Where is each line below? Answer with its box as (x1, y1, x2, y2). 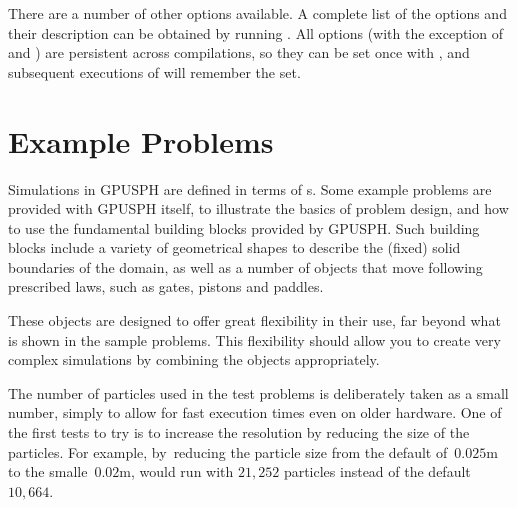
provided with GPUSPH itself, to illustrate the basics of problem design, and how (8, 198, 509, 219)
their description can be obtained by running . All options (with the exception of (8, 22, 503, 43)
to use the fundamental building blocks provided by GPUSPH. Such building (8, 217, 480, 238)
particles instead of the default (283, 461, 471, 482)
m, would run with (119, 461, 234, 482)
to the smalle (8, 461, 88, 482)
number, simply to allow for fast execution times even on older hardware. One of (8, 402, 502, 423)
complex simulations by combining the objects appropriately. (8, 349, 380, 370)
